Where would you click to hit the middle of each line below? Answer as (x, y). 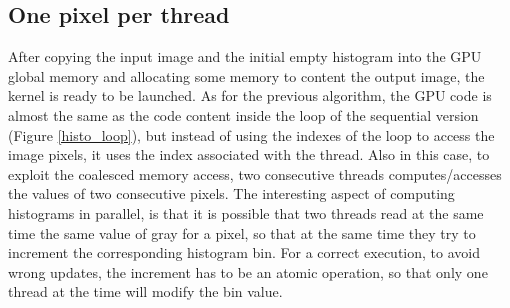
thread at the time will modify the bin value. (145, 291)
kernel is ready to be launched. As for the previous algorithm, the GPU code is (250, 95)
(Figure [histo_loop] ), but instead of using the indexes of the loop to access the (251, 134)
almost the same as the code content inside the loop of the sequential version (243, 114)
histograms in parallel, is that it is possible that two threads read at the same (246, 212)
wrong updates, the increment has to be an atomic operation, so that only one (248, 271)
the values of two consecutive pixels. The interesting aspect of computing (231, 193)
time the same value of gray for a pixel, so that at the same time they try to (242, 232)
